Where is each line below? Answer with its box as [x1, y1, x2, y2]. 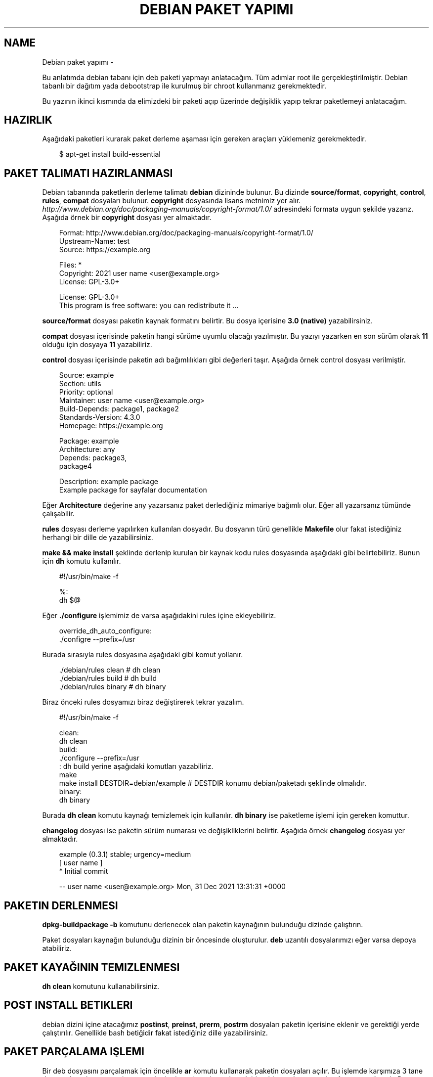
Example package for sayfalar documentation [59, 486, 207, 494]
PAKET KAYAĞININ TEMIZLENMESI [4, 961, 180, 974]
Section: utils [59, 379, 101, 388]
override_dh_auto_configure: [59, 627, 152, 635]
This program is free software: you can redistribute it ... [59, 301, 239, 310]
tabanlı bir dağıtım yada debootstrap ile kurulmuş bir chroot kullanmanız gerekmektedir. [42, 81, 326, 90]
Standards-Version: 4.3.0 [59, 413, 140, 422]
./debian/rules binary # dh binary [59, 682, 166, 691]
